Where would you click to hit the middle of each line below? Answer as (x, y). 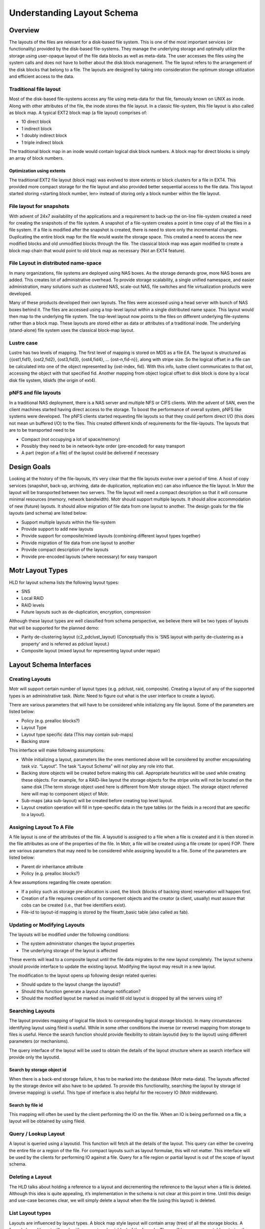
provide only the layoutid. (35, 1057)
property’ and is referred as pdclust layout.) (66, 644)
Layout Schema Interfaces (50, 664)
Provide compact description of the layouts (65, 550)
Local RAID (33, 598)
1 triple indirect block (42, 142)
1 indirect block (37, 128)
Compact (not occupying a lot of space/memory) (71, 439)
